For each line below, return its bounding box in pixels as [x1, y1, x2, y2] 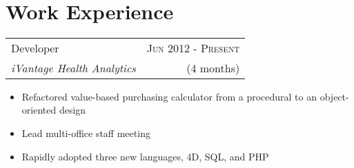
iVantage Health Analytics [11, 59, 136, 76]
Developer [11, 39, 59, 56]
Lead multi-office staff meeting [21, 125, 150, 140]
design [59, 103, 86, 117]
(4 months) [186, 59, 240, 76]
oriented [21, 103, 57, 117]
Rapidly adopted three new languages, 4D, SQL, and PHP [21, 149, 269, 163]
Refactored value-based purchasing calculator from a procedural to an [21, 89, 317, 103]
